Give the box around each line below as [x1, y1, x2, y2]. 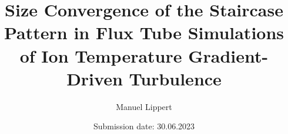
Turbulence [129, 66, 222, 90]
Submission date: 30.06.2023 [93, 120, 195, 132]
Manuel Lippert [116, 100, 172, 112]
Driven [66, 66, 123, 90]
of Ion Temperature [19, 43, 182, 67]
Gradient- [188, 43, 269, 67]
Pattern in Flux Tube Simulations [4, 20, 284, 44]
